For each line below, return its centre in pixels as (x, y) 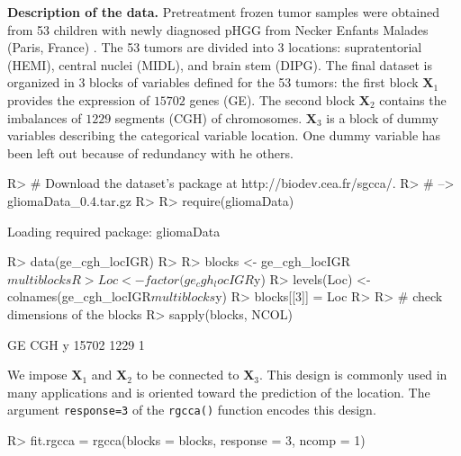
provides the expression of (79, 99)
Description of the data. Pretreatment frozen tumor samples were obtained (223, 12)
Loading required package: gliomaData (114, 231)
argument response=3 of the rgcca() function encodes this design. (192, 410)
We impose (37, 375)
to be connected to (188, 375)
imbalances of (45, 117)
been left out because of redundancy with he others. (150, 152)
